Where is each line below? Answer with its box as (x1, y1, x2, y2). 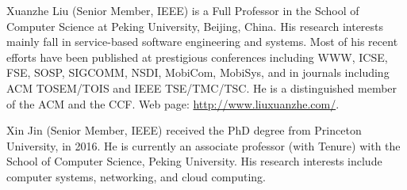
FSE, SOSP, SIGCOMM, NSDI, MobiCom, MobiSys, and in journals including (6, 64, 390, 81)
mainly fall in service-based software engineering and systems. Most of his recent (6, 33, 398, 50)
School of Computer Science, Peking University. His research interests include (6, 153, 382, 169)
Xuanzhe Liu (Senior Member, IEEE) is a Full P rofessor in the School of (6, 2, 359, 18)
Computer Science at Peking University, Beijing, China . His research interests (6, 17, 384, 34)
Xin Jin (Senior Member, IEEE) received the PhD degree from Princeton (6, 122, 362, 139)
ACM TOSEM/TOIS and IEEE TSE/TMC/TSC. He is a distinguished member (6, 79, 397, 96)
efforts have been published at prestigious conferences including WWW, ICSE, (6, 48, 388, 65)
